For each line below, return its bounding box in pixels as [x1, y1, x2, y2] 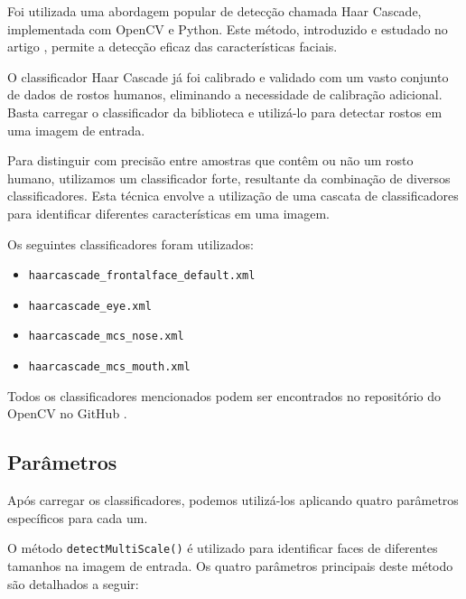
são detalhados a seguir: [7, 574, 139, 593]
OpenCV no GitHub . [7, 404, 127, 423]
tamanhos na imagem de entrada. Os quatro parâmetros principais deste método [7, 556, 453, 575]
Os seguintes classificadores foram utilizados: [7, 234, 254, 253]
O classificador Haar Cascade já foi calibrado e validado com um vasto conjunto [7, 67, 449, 86]
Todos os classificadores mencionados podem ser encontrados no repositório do [7, 386, 441, 405]
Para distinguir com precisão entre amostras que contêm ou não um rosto [7, 151, 414, 170]
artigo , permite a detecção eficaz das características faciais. [7, 37, 338, 56]
